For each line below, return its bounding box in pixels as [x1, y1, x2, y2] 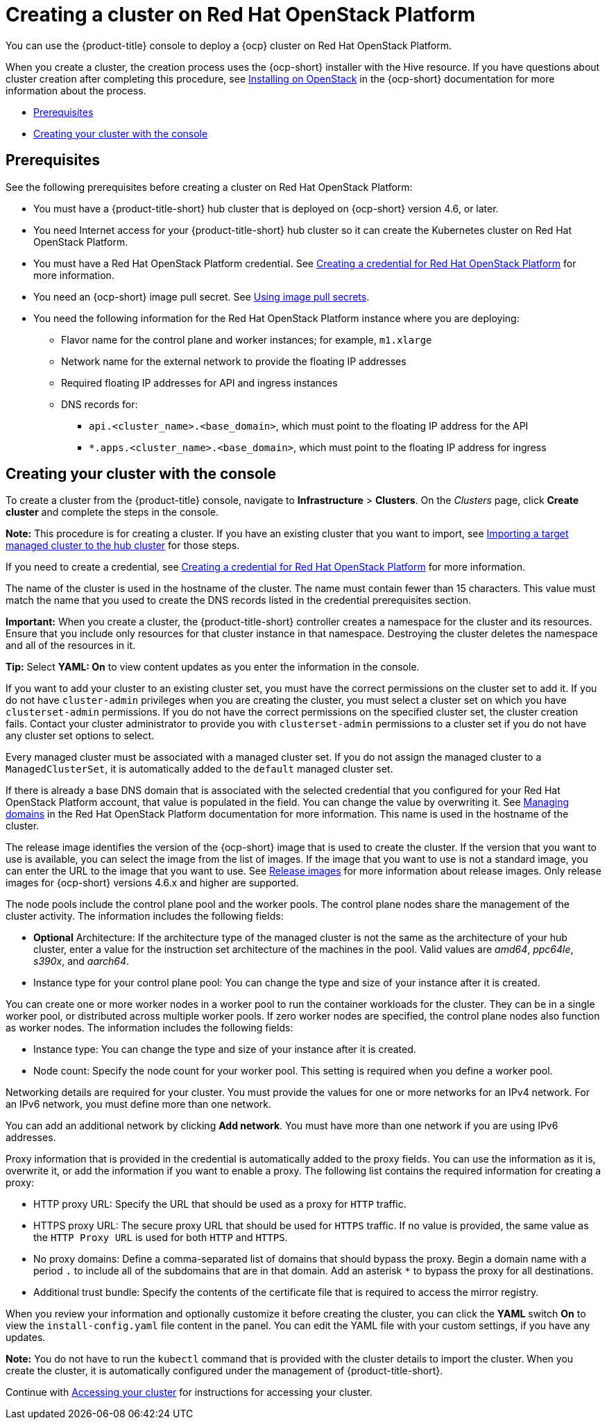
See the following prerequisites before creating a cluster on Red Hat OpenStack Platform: [6, 180, 413, 193]
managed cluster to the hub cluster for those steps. [6, 539, 240, 552]
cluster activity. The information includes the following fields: [6, 910, 284, 922]
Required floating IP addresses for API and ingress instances [61, 376, 338, 389]
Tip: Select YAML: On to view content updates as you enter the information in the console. [6, 661, 420, 673]
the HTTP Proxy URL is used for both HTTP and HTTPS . [33, 1231, 288, 1244]
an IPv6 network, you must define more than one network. [6, 1098, 272, 1111]
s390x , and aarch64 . [33, 955, 130, 968]
